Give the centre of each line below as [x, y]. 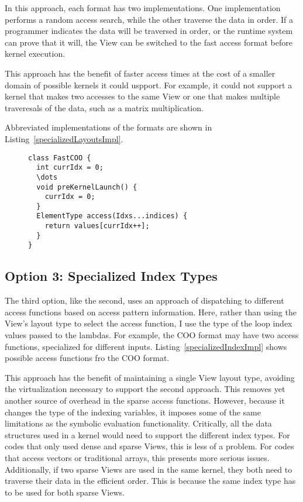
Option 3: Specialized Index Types [111, 276]
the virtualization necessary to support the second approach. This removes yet [145, 389]
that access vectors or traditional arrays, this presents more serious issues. [137, 458]
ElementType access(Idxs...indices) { [112, 216]
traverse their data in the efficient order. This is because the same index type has [150, 481]
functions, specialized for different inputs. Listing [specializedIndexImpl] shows [146, 346]
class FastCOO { [60, 158]
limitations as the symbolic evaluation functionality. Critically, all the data [138, 423]
